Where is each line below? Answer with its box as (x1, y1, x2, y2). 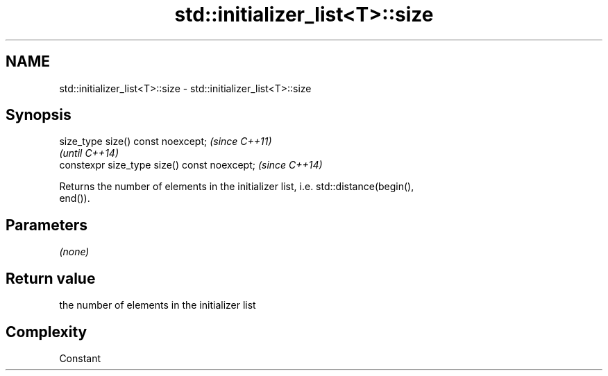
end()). (59, 192, 90, 205)
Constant (59, 352, 101, 364)
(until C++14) (59, 147, 119, 160)
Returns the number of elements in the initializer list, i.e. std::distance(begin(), (59, 180, 414, 193)
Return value (6, 269, 96, 287)
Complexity (6, 323, 87, 341)
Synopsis (6, 106, 71, 124)
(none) (59, 246, 90, 258)
